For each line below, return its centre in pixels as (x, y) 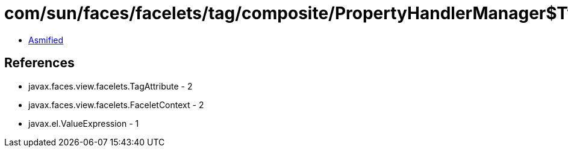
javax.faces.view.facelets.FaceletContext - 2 (116, 105)
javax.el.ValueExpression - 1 (84, 123)
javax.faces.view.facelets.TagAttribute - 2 (111, 86)
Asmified (46, 40)
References (39, 63)
